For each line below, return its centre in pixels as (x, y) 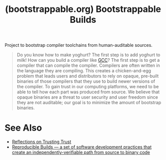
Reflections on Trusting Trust (41, 142)
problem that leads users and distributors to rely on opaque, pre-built (88, 76)
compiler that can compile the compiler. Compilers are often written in (88, 65)
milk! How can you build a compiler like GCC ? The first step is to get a (88, 60)
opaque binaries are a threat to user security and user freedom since (87, 97)
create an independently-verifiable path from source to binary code (81, 153)
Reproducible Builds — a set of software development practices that (82, 147)
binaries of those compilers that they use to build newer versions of (86, 81)
